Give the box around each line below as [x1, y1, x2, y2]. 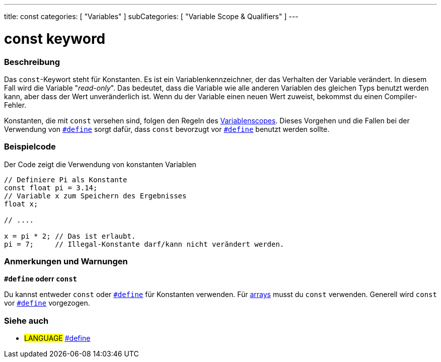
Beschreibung [4, 56, 60, 67]
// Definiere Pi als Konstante [4, 175, 127, 184]
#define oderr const [4, 274, 78, 283]
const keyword [4, 30, 106, 47]
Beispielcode [4, 141, 56, 152]
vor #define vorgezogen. [4, 299, 90, 308]
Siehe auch [4, 315, 49, 326]
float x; [4, 199, 38, 208]
